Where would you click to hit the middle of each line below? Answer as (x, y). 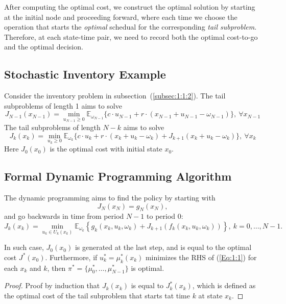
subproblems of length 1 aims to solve (63, 105)
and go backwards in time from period (64, 216)
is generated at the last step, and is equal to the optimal (163, 247)
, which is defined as (224, 285)
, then (56, 268)
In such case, (24, 247)
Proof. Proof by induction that (52, 285)
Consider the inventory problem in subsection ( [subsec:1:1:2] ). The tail (115, 96)
